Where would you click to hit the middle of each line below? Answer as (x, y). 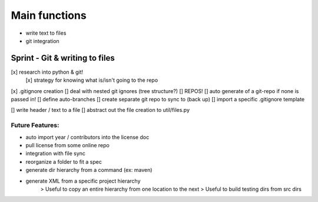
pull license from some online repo (68, 145)
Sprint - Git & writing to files (63, 58)
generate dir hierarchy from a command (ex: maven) (89, 170)
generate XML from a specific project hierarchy (83, 181)
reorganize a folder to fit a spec (64, 161)
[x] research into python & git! (47, 72)
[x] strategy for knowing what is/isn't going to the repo (92, 80)
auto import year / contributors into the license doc (87, 137)
